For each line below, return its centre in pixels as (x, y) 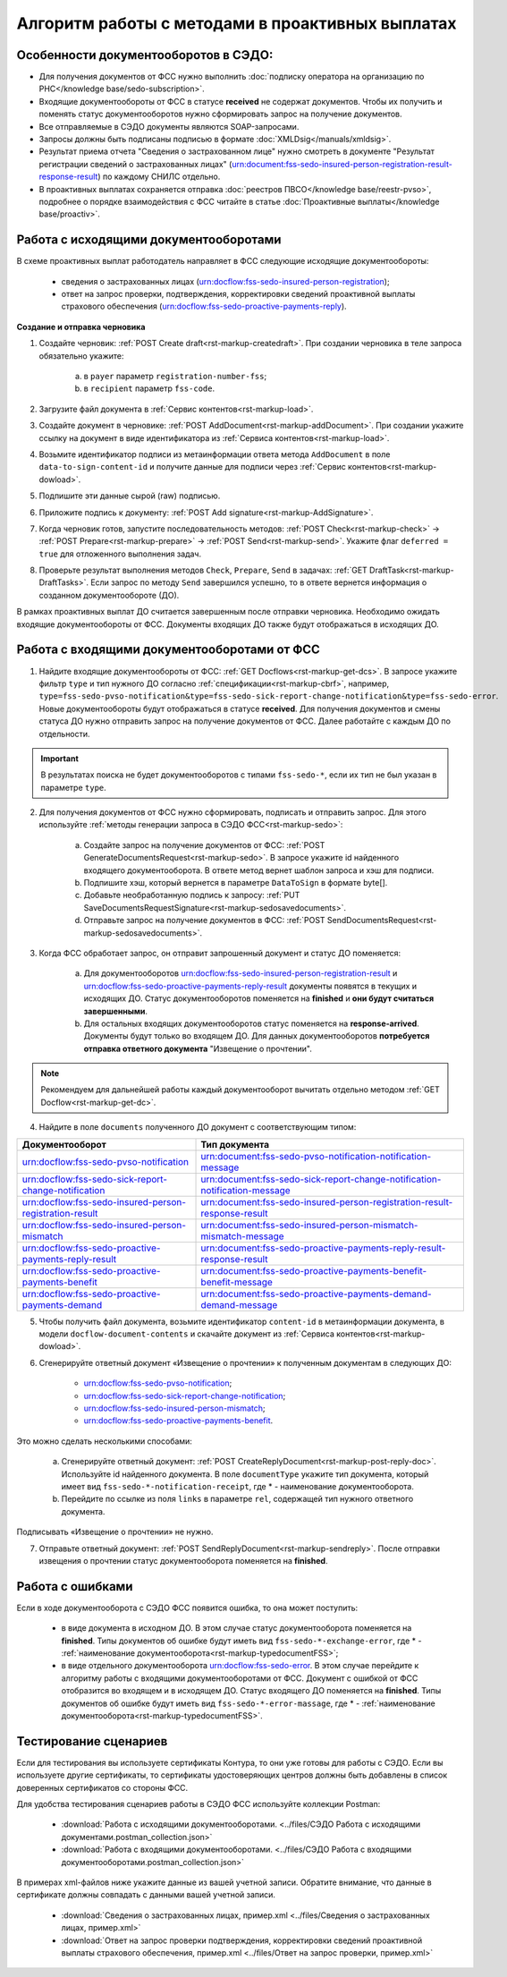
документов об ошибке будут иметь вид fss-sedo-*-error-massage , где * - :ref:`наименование (248, 1703)
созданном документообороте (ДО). (109, 595)
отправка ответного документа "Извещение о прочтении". (198, 1048)
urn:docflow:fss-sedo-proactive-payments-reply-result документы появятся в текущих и (250, 986)
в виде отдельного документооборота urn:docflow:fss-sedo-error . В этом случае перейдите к (240, 1666)
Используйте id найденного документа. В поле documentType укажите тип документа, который (245, 1474)
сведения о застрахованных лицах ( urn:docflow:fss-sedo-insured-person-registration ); (225, 281)
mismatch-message (243, 1236)
